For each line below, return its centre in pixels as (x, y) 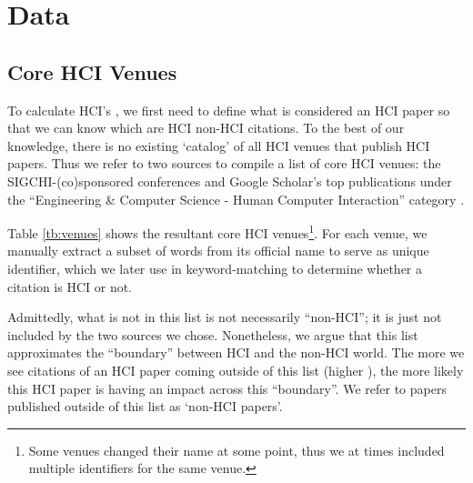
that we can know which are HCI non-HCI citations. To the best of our (206, 128)
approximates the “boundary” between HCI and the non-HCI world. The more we (236, 352)
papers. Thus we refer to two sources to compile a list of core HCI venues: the (224, 163)
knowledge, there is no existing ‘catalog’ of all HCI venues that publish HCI (219, 145)
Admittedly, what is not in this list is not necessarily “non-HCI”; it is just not (225, 317)
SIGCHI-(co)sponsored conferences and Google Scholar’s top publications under (230, 181)
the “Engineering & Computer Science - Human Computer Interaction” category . (236, 199)
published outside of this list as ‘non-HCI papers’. (145, 406)
